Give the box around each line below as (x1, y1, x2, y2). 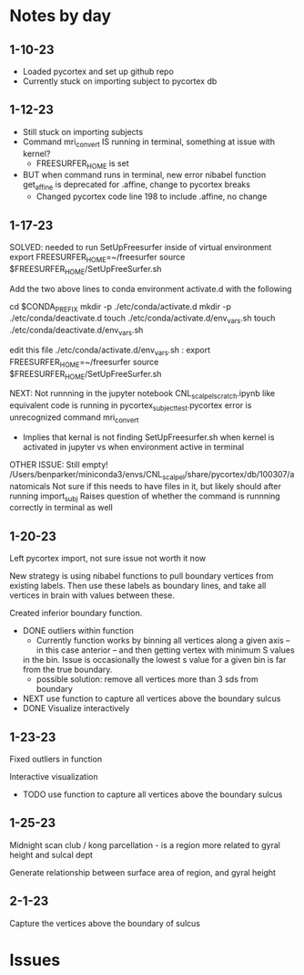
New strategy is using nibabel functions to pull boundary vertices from (9, 571, 274, 582)
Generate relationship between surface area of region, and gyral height (9, 866, 276, 877)
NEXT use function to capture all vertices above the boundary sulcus (22, 693, 281, 704)
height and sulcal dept (9, 849, 94, 860)
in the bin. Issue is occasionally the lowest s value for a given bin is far (22, 655, 287, 666)
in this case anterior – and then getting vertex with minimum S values (35, 645, 295, 655)
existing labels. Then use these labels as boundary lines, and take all (9, 581, 267, 592)
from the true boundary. (22, 664, 113, 676)
